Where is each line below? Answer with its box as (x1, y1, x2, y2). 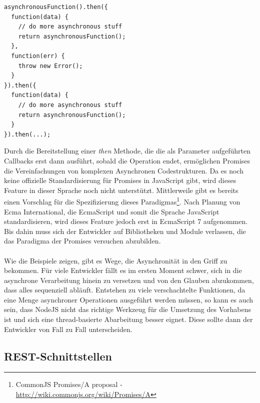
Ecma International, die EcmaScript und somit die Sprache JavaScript (4, 206, 219, 216)
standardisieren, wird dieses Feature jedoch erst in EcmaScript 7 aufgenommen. (4, 216, 248, 226)
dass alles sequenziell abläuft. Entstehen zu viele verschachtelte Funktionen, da (4, 284, 245, 295)
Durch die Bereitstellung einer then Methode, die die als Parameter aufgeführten (4, 145, 251, 156)
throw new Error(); (18, 62, 83, 69)
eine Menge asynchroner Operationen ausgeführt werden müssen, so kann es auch (4, 294, 253, 304)
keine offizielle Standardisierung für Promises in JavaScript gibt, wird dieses (4, 175, 236, 185)
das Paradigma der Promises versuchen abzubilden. (4, 235, 161, 246)
